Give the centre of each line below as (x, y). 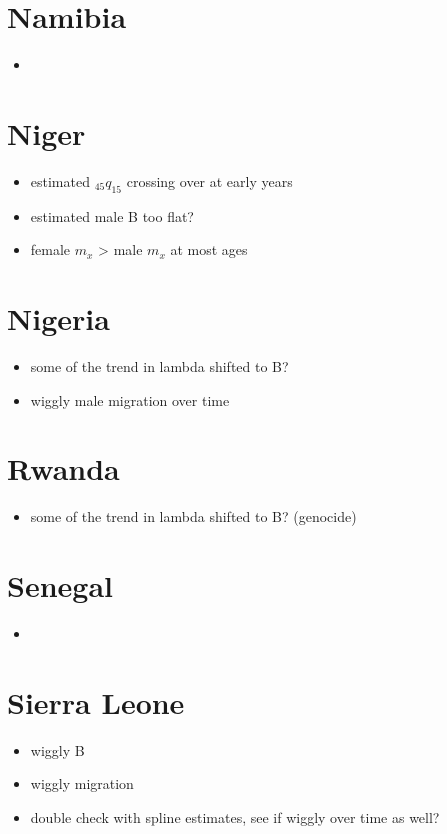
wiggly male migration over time (130, 399)
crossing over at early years (209, 180)
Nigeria (58, 318)
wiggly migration (82, 783)
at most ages (209, 249)
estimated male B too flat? (112, 215)
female (50, 249)
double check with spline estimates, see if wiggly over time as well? (235, 816)
